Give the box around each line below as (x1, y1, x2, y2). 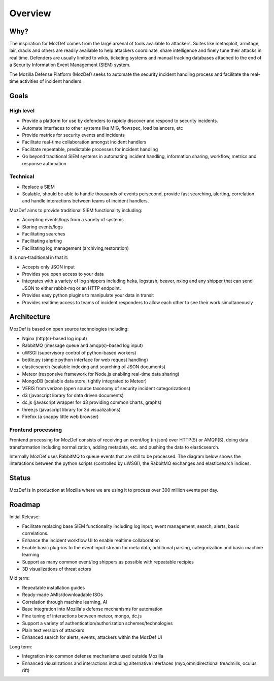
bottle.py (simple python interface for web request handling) (22, 357, 148, 363)
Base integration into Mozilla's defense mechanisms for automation (22, 606, 163, 612)
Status (9, 473, 31, 483)
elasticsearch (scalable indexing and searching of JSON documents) (22, 364, 166, 370)
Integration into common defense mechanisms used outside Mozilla (22, 653, 164, 659)
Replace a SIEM (22, 184, 55, 190)
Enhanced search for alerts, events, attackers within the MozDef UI (22, 634, 162, 640)
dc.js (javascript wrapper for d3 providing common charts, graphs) (22, 399, 162, 405)
